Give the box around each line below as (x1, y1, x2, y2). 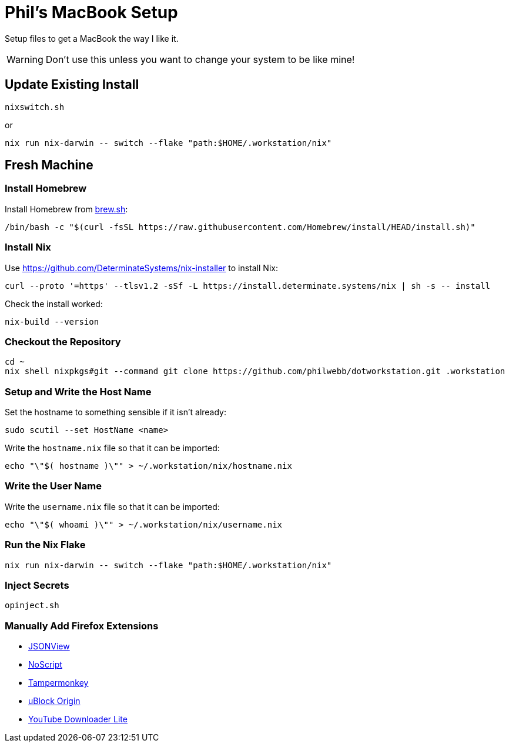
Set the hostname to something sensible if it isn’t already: (5, 407, 227, 418)
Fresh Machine (5, 158, 93, 173)
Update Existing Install (5, 77, 139, 92)
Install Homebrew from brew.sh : (5, 204, 128, 214)
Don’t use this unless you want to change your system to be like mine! (45, 53, 355, 65)
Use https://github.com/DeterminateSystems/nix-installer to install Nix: (5, 262, 278, 273)
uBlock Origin (28, 696, 81, 706)
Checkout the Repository (5, 335, 121, 348)
